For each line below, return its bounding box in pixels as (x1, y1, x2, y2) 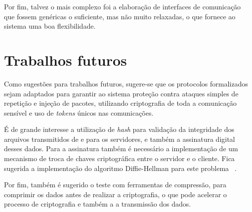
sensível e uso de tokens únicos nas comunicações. (4, 107, 154, 118)
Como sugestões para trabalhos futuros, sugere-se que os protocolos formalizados (4, 78, 248, 88)
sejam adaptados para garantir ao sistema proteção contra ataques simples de (4, 88, 239, 98)
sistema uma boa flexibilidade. (4, 21, 96, 31)
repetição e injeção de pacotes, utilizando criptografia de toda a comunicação (4, 98, 237, 108)
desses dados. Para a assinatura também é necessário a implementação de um (4, 143, 238, 154)
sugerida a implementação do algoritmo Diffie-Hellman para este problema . (4, 163, 237, 173)
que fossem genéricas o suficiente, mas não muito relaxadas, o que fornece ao (4, 11, 236, 21)
